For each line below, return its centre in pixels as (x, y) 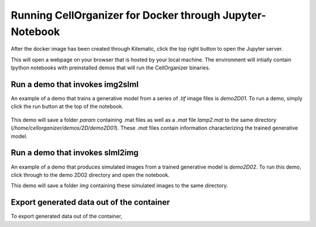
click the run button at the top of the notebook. (67, 106)
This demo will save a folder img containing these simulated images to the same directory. (119, 186)
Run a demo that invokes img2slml (75, 84)
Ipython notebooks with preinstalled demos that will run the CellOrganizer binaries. (111, 68)
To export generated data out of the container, (67, 216)
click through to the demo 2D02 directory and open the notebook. (90, 174)
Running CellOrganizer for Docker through (116, 15)
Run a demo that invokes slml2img (75, 153)
